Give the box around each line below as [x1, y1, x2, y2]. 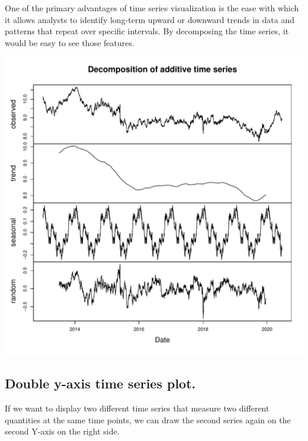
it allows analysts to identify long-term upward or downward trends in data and [5, 13, 294, 25]
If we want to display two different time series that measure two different [5, 402, 269, 414]
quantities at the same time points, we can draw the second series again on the [5, 413, 291, 426]
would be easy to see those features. [5, 36, 134, 48]
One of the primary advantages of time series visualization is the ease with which [5, 2, 299, 14]
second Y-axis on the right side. [5, 425, 120, 437]
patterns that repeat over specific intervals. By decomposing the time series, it [5, 25, 289, 37]
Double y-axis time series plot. [5, 374, 196, 393]
